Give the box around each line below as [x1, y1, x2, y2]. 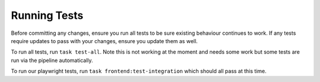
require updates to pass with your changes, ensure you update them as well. [11, 37, 198, 44]
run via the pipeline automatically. [11, 57, 93, 64]
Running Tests [11, 9, 84, 22]
